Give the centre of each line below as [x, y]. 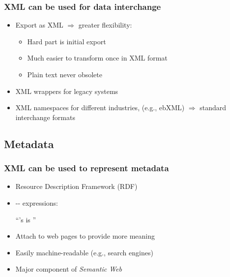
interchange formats [45, 117]
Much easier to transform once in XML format [97, 58]
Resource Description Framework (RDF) [76, 186]
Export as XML [39, 25]
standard [213, 108]
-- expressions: [37, 202]
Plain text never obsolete [65, 74]
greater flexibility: [105, 25]
